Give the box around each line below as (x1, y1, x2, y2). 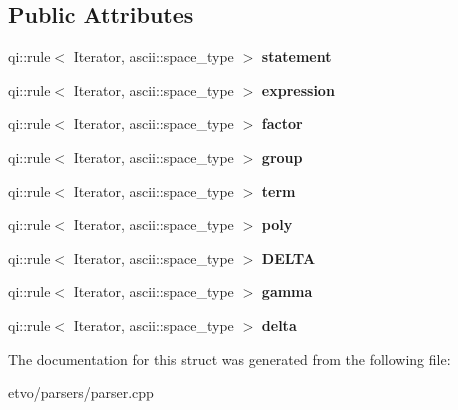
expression (261, 79, 335, 100)
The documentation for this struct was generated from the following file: (8, 348, 451, 369)
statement (261, 46, 332, 67)
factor (261, 113, 303, 134)
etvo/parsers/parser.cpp (8, 382, 154, 403)
